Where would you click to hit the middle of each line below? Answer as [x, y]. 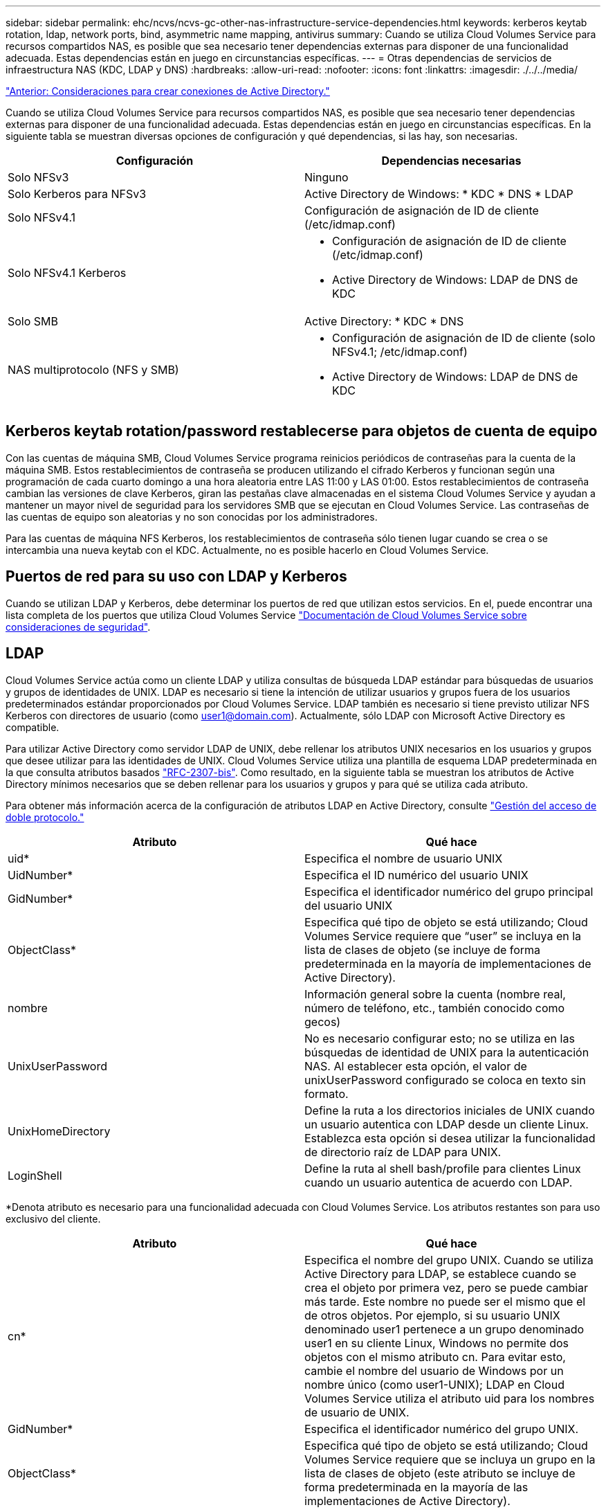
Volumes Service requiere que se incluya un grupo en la [450, 1459]
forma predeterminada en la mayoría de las [416, 1487]
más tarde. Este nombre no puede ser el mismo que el [445, 1301]
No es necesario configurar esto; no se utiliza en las [440, 1038]
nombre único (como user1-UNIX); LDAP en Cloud [434, 1384]
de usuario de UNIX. [357, 1412]
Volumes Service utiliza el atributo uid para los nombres [450, 1398]
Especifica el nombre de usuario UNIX [404, 858]
